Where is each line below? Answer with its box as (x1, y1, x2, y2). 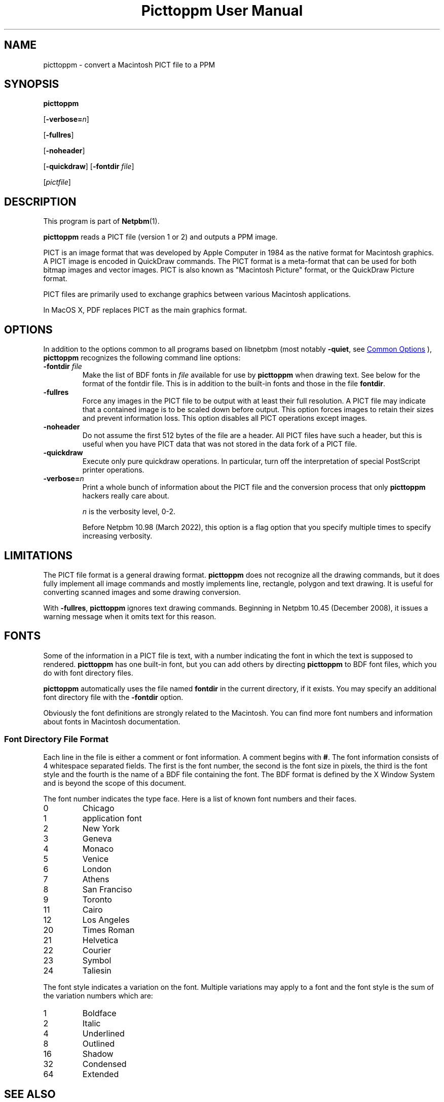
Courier (82, 945, 111, 955)
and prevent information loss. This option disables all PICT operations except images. (82, 414, 367, 423)
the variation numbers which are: (43, 991, 153, 1000)
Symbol (82, 955, 112, 965)
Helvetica (82, 934, 119, 945)
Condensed (82, 1058, 127, 1069)
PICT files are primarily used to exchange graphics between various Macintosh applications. (43, 290, 351, 299)
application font (82, 813, 142, 823)
